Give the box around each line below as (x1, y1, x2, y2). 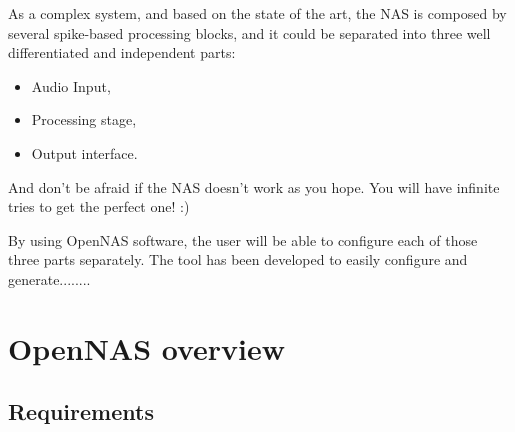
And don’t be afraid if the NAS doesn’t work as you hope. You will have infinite (8, 176, 500, 197)
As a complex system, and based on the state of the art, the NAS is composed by (8, 3, 507, 23)
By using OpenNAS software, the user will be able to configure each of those (8, 229, 478, 250)
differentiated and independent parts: (8, 42, 236, 63)
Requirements (8, 396, 154, 427)
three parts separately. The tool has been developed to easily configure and (8, 249, 468, 270)
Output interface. (31, 142, 138, 163)
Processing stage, (31, 109, 137, 130)
